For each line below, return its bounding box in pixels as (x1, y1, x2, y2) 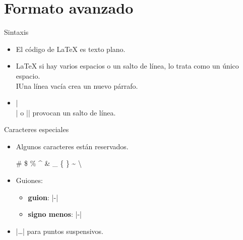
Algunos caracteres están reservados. (16, 141, 129, 151)
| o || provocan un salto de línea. (16, 107, 116, 117)
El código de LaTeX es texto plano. (16, 43, 126, 54)
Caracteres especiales (4, 124, 69, 135)
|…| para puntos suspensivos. (16, 225, 103, 236)
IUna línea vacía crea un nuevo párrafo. (16, 80, 138, 91)
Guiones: (16, 175, 43, 186)
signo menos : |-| (28, 209, 82, 219)
